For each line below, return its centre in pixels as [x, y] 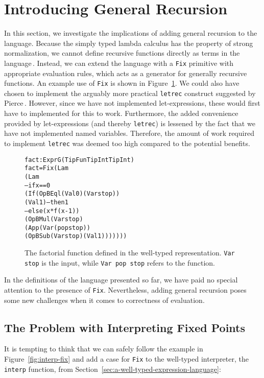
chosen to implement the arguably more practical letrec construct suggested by [130, 93]
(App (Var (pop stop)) [57, 228]
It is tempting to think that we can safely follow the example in [104, 349]
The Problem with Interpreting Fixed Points [125, 327]
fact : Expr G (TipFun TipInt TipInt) [79, 160]
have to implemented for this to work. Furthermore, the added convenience [121, 113]
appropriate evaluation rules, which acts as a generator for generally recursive [126, 73]
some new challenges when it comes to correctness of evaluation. [104, 300]
